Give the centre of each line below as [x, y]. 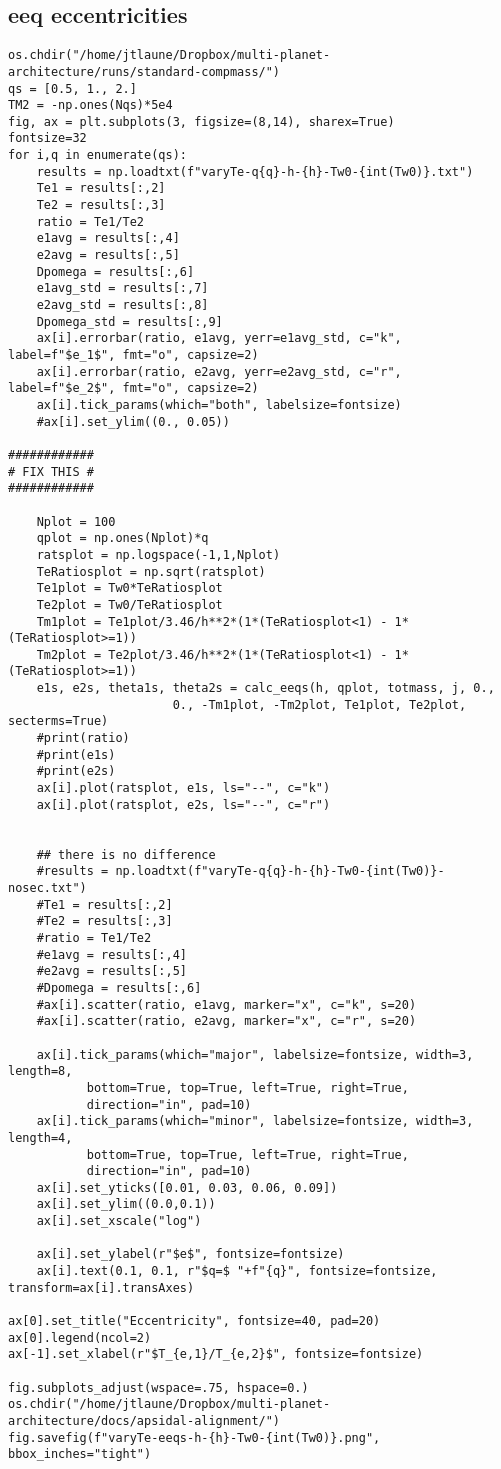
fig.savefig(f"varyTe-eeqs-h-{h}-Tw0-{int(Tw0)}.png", [194, 1437]
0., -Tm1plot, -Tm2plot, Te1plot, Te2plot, [319, 704]
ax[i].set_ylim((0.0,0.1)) [126, 1204]
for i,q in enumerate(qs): [97, 155]
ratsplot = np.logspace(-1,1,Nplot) [158, 554]
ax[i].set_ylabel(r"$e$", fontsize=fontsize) [190, 1254]
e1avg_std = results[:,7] [122, 288]
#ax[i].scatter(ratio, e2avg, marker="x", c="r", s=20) [226, 1021]
